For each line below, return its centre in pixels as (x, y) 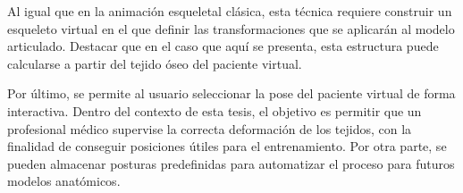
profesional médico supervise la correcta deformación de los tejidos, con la (210, 128)
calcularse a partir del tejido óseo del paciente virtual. (155, 63)
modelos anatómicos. (64, 181)
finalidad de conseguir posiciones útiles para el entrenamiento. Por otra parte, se (227, 146)
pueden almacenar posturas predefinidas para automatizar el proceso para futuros (231, 163)
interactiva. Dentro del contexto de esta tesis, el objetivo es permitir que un (215, 110)
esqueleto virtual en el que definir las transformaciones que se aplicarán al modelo (231, 28)
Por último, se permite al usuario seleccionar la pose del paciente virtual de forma (231, 93)
